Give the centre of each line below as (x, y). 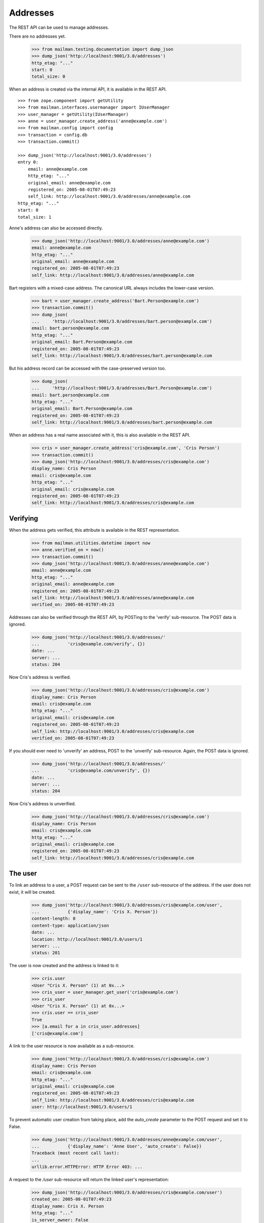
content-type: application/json (70, 925)
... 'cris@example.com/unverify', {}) (91, 771)
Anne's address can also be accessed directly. (56, 228)
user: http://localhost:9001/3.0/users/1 (82, 1107)
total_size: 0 (48, 77)
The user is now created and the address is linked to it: (64, 966)
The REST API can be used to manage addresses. (59, 27)
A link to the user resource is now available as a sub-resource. (72, 1046)
